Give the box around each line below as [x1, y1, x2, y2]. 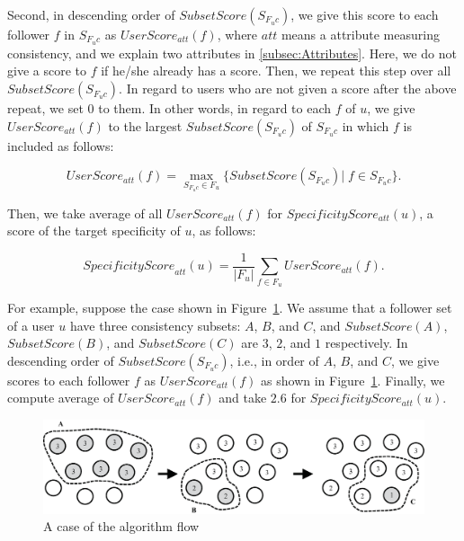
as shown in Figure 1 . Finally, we [261, 370, 445, 389]
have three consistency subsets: [69, 315, 241, 334]
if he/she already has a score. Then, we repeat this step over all [101, 61, 451, 80]
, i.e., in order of [229, 350, 319, 369]
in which [342, 116, 389, 135]
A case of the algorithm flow [43, 517, 200, 536]
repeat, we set [7, 99, 84, 118]
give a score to [7, 61, 86, 80]
